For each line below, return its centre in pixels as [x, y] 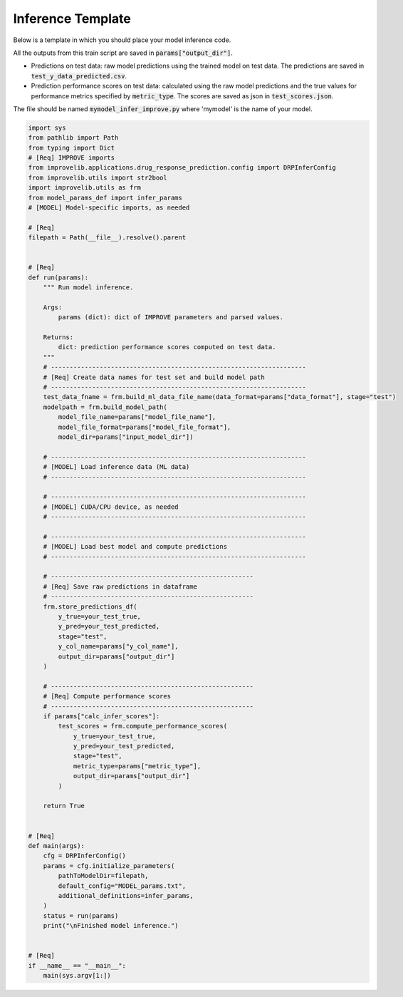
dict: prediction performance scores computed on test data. [167, 347]
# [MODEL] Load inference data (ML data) [116, 467]
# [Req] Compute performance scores [107, 696]
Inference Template [72, 19]
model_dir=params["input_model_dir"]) [126, 437]
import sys [47, 128]
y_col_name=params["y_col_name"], [118, 646]
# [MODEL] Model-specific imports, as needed [109, 208]
